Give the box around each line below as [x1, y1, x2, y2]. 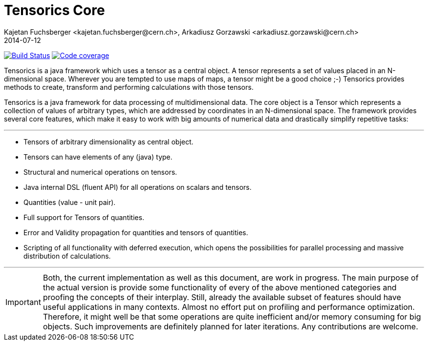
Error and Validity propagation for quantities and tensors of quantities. [23, 228, 248, 237]
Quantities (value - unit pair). [23, 198, 116, 206]
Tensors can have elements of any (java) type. [23, 152, 172, 161]
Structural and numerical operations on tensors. [23, 167, 177, 176]
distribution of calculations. [23, 251, 111, 260]
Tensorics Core [4, 2, 105, 19]
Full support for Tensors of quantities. [23, 213, 145, 222]
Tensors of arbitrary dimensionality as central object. [23, 137, 193, 146]
